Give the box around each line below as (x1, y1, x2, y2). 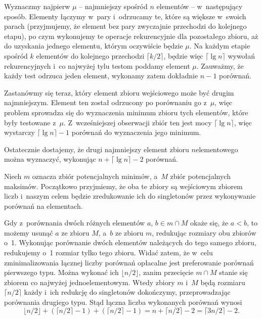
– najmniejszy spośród (79, 1, 148, 11)
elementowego (195, 144, 238, 154)
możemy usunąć (4, 227, 53, 238)
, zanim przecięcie (139, 267, 194, 278)
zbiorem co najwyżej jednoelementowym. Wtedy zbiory (4, 277, 175, 287)
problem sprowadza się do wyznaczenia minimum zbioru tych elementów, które (4, 107, 248, 117)
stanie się (219, 267, 248, 278)
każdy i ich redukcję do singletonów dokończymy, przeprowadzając (24, 287, 231, 297)
